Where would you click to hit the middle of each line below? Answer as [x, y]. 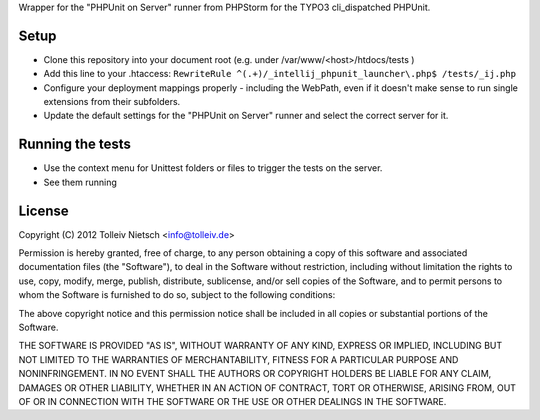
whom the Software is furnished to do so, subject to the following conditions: [177, 295]
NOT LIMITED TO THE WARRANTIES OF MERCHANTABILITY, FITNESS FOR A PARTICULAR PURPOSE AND [238, 359]
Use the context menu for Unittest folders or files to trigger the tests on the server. [213, 168]
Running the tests [75, 144]
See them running [80, 182]
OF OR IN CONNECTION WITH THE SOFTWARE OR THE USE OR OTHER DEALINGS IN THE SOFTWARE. [232, 401]
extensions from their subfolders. [112, 102]
